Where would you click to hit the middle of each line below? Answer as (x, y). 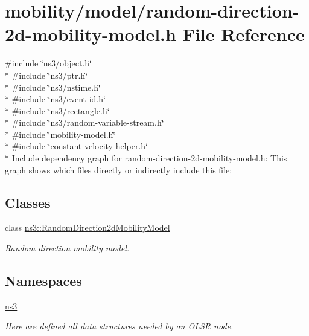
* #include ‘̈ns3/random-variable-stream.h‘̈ (84, 122)
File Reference (244, 34)
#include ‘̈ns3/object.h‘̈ (48, 63)
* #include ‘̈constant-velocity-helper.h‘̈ (76, 146)
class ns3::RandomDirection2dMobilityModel (88, 228)
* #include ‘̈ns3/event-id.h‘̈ (55, 99)
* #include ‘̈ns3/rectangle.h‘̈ (57, 110)
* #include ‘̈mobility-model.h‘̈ (60, 134)
